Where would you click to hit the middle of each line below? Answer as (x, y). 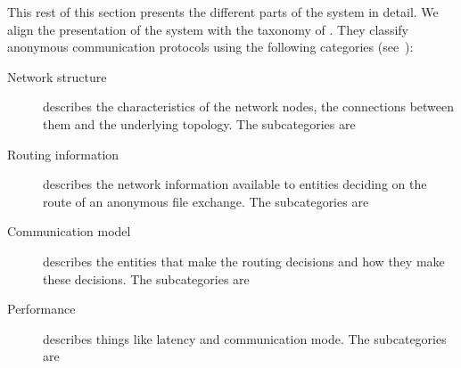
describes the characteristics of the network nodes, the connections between (249, 106)
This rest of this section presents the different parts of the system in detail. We (223, 12)
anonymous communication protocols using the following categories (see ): (210, 47)
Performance (41, 309)
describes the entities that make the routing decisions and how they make (244, 261)
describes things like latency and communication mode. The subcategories (245, 338)
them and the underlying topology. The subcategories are (199, 123)
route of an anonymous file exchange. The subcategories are (206, 201)
